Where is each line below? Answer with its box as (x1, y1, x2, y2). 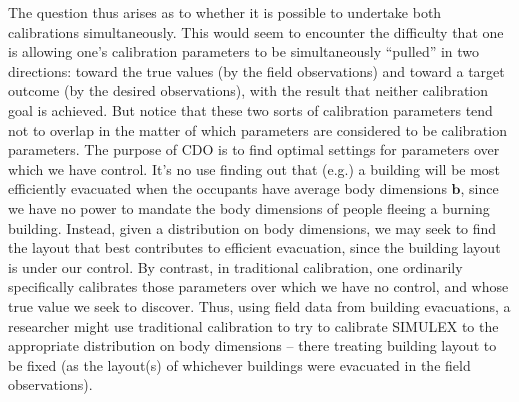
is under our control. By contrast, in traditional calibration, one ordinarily (8, 256, 463, 277)
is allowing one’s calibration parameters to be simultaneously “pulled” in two (8, 41, 480, 62)
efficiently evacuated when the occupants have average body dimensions (8, 178, 447, 199)
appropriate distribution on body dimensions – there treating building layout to (8, 335, 497, 356)
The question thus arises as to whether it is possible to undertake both (8, 2, 442, 22)
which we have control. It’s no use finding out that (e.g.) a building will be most (8, 158, 500, 179)
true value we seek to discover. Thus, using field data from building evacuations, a (8, 295, 511, 316)
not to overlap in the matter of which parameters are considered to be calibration (8, 119, 507, 140)
